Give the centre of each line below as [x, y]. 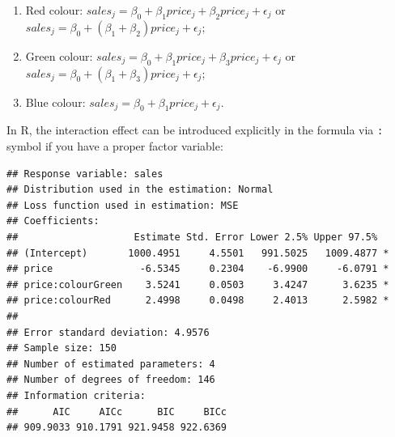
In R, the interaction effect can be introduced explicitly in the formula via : [195, 130]
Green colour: [59, 55]
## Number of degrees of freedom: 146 [111, 380]
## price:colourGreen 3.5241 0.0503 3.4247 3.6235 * [198, 284]
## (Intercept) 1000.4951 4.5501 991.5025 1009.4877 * [198, 253]
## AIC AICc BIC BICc [117, 412]
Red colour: [54, 10]
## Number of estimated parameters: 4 [111, 364]
